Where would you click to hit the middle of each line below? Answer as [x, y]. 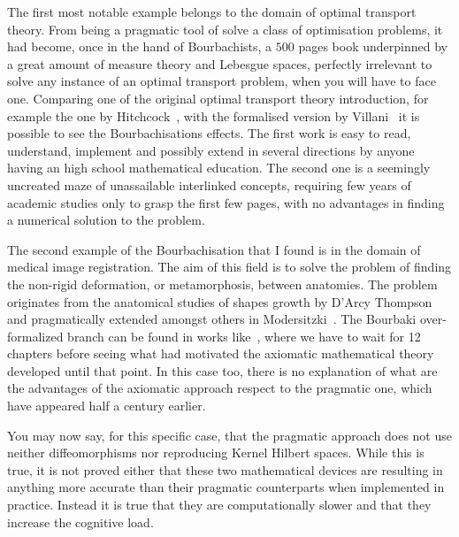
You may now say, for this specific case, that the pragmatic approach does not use [229, 435]
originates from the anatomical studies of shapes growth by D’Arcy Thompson [220, 301]
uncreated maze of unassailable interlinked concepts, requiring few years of [209, 184]
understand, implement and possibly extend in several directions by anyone [211, 150]
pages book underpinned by [373, 46]
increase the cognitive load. [80, 522]
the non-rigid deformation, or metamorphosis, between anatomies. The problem [222, 284]
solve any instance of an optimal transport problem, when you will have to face [222, 81]
